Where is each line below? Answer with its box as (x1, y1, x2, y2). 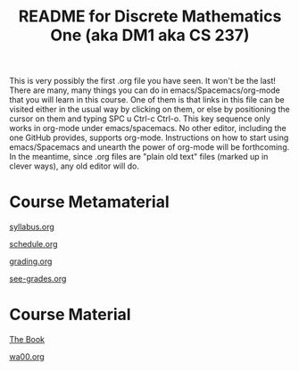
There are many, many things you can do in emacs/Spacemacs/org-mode (9, 85, 281, 95)
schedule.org (9, 239, 58, 250)
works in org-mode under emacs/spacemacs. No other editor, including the (9, 123, 287, 134)
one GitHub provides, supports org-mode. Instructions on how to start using (9, 132, 289, 144)
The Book (9, 334, 46, 345)
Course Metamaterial (9, 192, 170, 212)
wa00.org (9, 351, 45, 362)
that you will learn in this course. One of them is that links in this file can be (9, 95, 285, 105)
